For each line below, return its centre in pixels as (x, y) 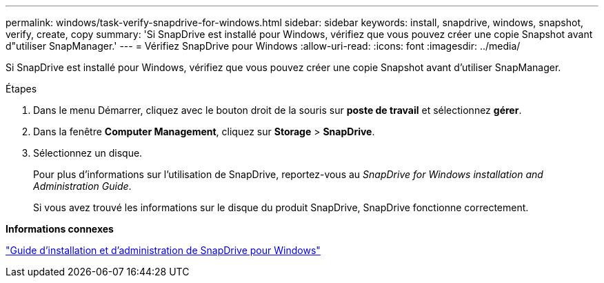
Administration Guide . (82, 186)
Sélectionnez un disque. (88, 153)
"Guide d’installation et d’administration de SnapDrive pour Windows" (163, 250)
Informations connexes (60, 229)
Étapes (21, 89)
